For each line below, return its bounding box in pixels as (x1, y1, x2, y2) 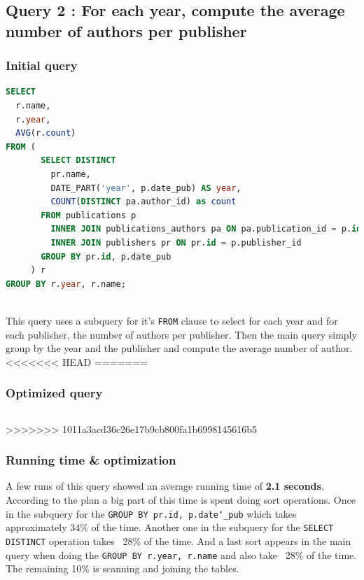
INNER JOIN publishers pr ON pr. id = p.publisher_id (50, 237, 302, 248)
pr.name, (50, 169, 91, 179)
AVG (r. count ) (15, 128, 76, 139)
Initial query (6, 57, 78, 74)
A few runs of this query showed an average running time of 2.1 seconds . (6, 479, 324, 493)
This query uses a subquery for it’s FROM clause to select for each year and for (6, 313, 338, 327)
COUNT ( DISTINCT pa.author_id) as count (50, 197, 237, 207)
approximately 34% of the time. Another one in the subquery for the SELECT (6, 520, 334, 535)
